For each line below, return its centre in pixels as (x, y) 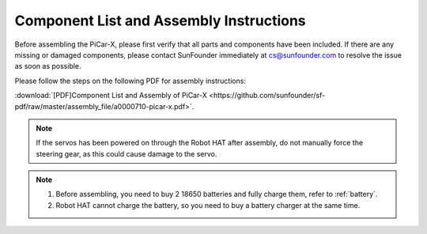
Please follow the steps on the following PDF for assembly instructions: (130, 81)
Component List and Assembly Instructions (160, 21)
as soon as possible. (48, 66)
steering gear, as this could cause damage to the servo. (127, 153)
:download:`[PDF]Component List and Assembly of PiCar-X (111, 96)
